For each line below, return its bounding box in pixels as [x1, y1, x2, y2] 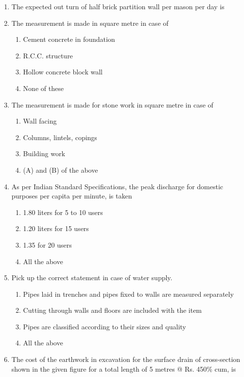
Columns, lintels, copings [23, 132, 97, 142]
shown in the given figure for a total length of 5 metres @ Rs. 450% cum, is [11, 363, 236, 374]
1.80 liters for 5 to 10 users [23, 207, 103, 217]
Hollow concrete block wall [23, 67, 103, 77]
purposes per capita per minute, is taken [11, 191, 132, 201]
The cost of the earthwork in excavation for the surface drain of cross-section [11, 354, 241, 364]
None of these [23, 83, 64, 93]
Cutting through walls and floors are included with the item [23, 305, 202, 315]
